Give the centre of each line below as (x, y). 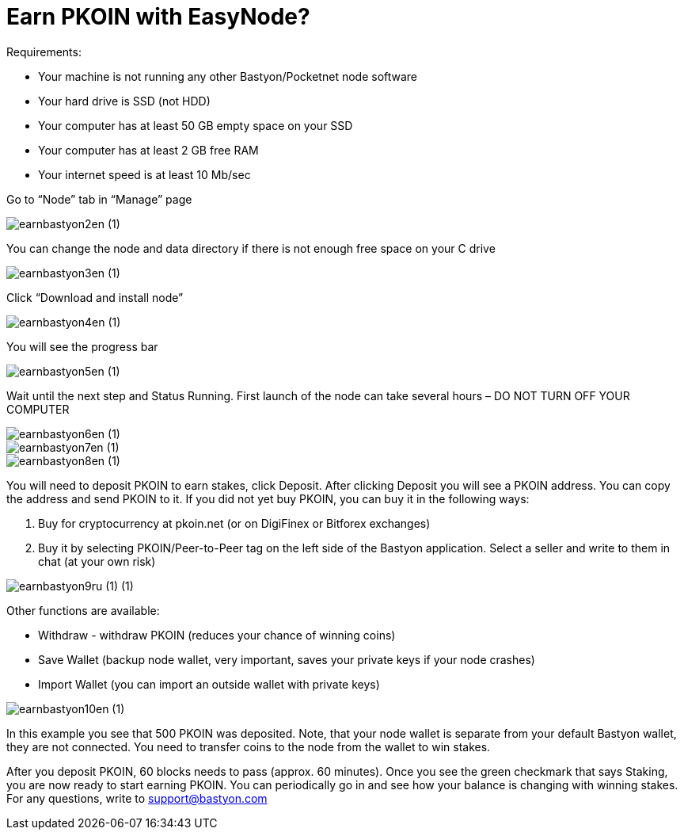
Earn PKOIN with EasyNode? (158, 17)
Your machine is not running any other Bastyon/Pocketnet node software (228, 76)
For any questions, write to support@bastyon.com (137, 798)
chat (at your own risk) (97, 561)
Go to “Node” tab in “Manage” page (99, 199)
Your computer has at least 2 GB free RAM (148, 150)
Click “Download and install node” (95, 297)
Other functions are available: (83, 610)
